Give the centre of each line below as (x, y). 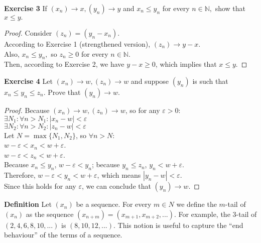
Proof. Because (27, 110)
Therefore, (20, 175)
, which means (119, 175)
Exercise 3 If (26, 8)
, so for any (143, 110)
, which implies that (186, 64)
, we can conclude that (116, 186)
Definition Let (28, 204)
